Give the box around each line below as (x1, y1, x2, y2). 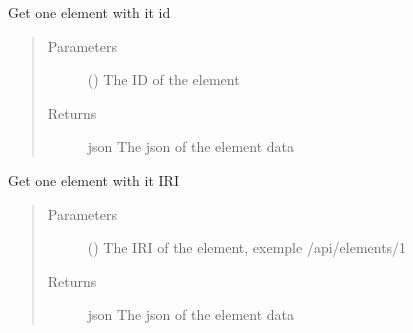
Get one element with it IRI (8, 169, 179, 190)
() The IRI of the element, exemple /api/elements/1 (87, 237, 407, 258)
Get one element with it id (8, 2, 171, 22)
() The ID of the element (87, 69, 240, 90)
